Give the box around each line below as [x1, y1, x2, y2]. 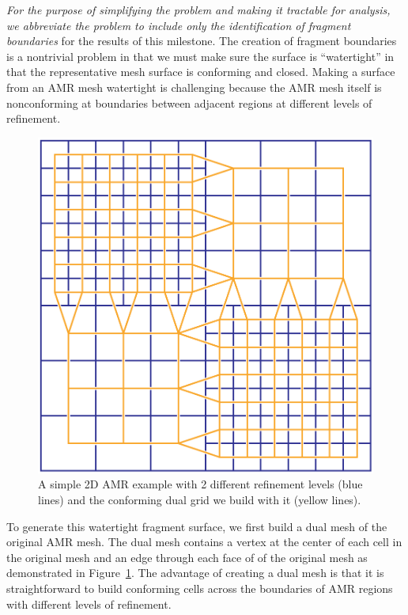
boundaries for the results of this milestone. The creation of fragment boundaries [6, 32, 397, 49]
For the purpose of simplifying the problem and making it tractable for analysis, [6, 2, 391, 17]
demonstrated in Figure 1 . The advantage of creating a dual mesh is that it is [6, 564, 384, 581]
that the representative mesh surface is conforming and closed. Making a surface [6, 63, 395, 80]
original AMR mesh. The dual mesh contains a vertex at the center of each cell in [6, 533, 402, 550]
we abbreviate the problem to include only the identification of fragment [6, 17, 351, 33]
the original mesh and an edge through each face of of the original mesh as [6, 549, 368, 565]
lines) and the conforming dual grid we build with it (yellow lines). [38, 491, 361, 507]
